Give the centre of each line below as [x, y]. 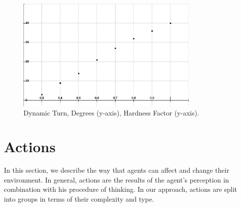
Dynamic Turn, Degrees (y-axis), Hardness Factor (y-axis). [111, 113]
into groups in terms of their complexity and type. [79, 198]
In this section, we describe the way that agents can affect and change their [117, 170]
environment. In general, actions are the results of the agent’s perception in [117, 179]
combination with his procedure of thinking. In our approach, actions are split [121, 189]
